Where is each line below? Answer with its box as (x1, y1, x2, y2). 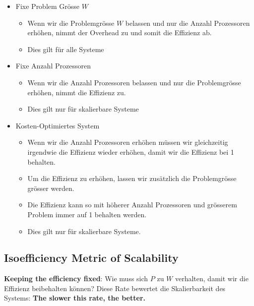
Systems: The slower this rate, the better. (4, 293, 145, 303)
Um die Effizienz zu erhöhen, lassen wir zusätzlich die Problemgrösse (27, 173, 237, 184)
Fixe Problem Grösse (15, 1, 80, 11)
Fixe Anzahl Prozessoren (15, 61, 91, 71)
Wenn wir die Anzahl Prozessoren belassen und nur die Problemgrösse (27, 77, 241, 87)
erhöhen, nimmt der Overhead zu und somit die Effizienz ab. (27, 27, 212, 38)
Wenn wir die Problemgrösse (27, 17, 115, 28)
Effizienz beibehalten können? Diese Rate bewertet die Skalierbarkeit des (4, 283, 226, 293)
